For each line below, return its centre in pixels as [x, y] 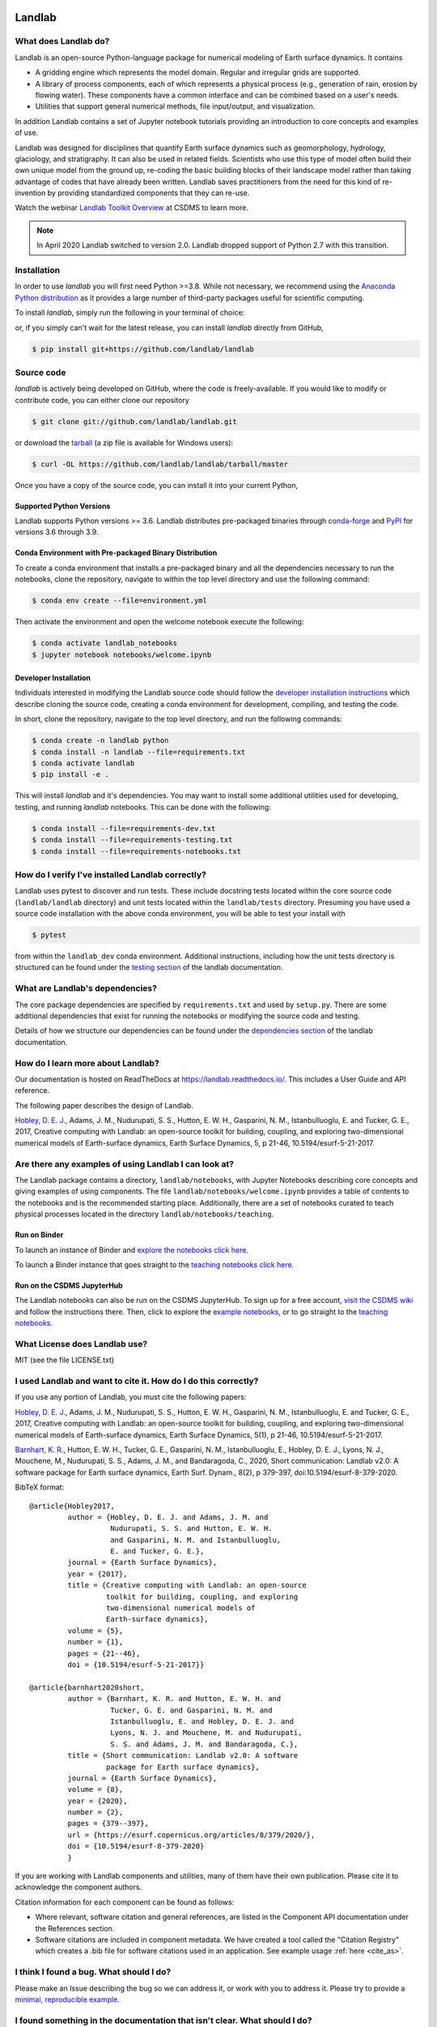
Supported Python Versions [63, 506]
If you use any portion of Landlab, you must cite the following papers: [131, 1397]
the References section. [75, 1928]
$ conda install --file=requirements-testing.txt [132, 840]
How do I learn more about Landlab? [87, 1063]
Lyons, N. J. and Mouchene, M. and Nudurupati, [206, 1733]
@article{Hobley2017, [72, 1506]
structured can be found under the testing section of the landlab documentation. [149, 967]
